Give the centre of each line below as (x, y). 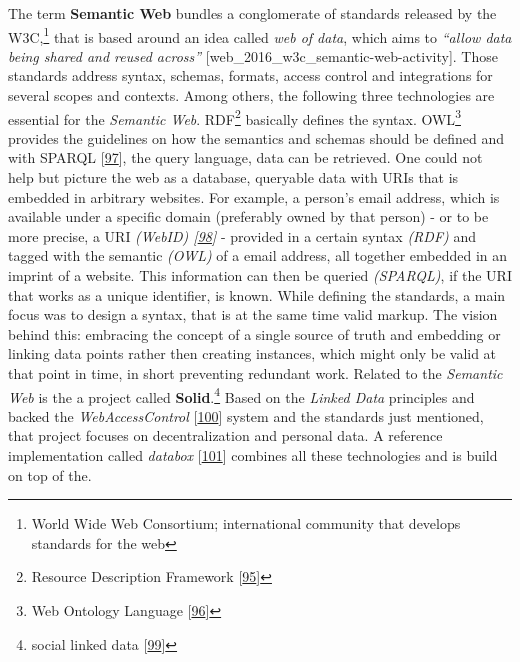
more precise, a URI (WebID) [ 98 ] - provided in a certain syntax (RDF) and (242, 235)
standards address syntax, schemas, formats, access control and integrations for (250, 75)
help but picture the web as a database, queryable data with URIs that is (233, 177)
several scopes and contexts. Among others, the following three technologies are (251, 95)
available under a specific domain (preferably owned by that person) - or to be (248, 216)
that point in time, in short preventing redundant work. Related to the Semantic (255, 373)
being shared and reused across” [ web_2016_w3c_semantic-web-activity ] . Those (253, 55)
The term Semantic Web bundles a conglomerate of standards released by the (252, 13)
